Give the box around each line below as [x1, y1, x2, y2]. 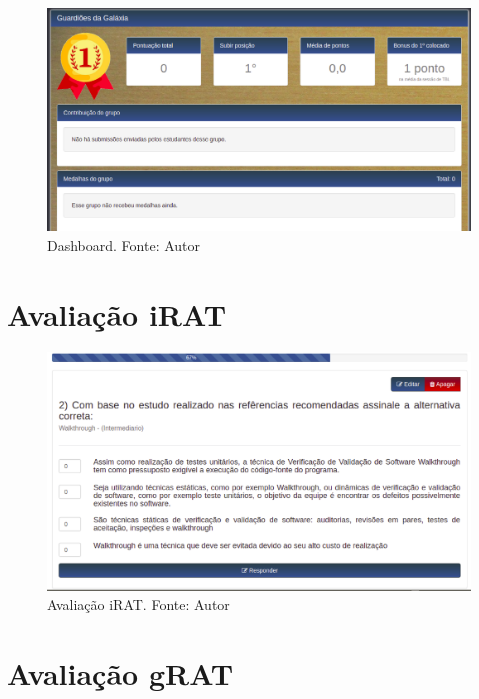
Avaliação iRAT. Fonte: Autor [47, 594, 230, 615]
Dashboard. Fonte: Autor [47, 234, 201, 255]
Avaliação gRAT [7, 652, 234, 693]
